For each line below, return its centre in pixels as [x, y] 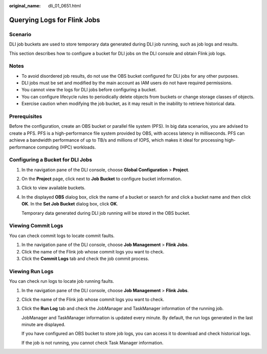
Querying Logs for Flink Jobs [55, 20]
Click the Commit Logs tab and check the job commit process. [85, 258]
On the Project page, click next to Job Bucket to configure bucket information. [102, 179]
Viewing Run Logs [31, 271]
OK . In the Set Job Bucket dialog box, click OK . [70, 204]
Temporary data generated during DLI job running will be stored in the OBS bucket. [106, 213]
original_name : [25, 6]
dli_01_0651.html [65, 6]
